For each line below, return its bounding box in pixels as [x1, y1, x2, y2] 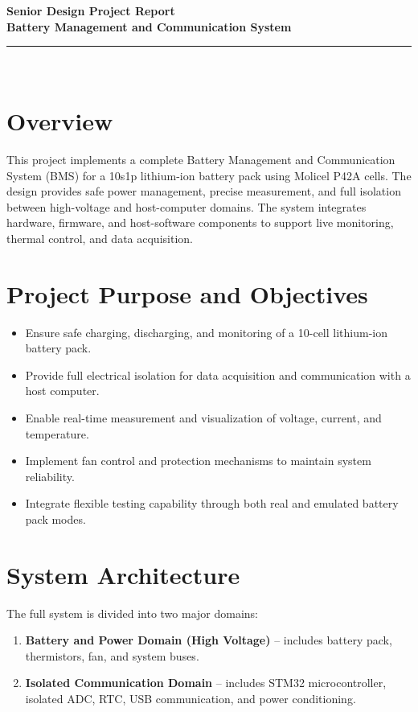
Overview [6, 104, 113, 137]
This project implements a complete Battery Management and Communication [6, 150, 395, 167]
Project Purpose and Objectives [6, 277, 368, 310]
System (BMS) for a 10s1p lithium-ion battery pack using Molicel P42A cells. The [6, 167, 412, 183]
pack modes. [25, 510, 86, 527]
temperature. [25, 425, 89, 442]
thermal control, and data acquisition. [6, 229, 193, 246]
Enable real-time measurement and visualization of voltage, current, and [25, 409, 382, 426]
